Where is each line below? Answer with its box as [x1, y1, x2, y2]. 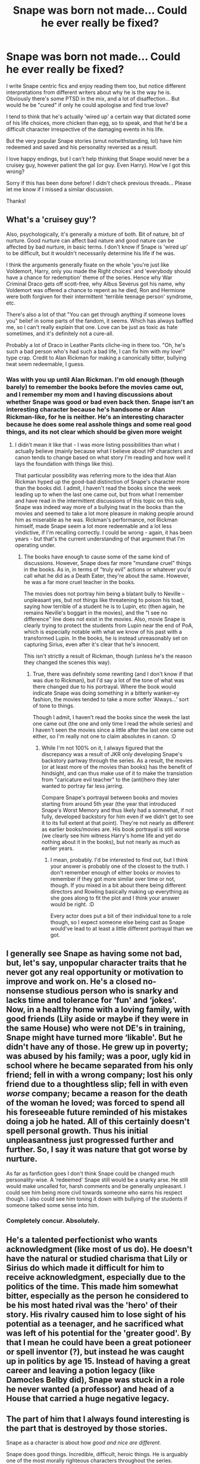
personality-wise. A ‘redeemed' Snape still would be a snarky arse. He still [6, 1176, 189, 1183]
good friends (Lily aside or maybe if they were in [6, 1014, 189, 1024]
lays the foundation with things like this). [14, 461, 114, 468]
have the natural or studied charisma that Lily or [6, 1254, 187, 1264]
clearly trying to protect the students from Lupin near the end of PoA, [23, 622, 193, 629]
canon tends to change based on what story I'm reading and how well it [14, 454, 190, 461]
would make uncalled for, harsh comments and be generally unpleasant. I [6, 1182, 186, 1189]
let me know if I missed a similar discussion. [6, 186, 114, 193]
